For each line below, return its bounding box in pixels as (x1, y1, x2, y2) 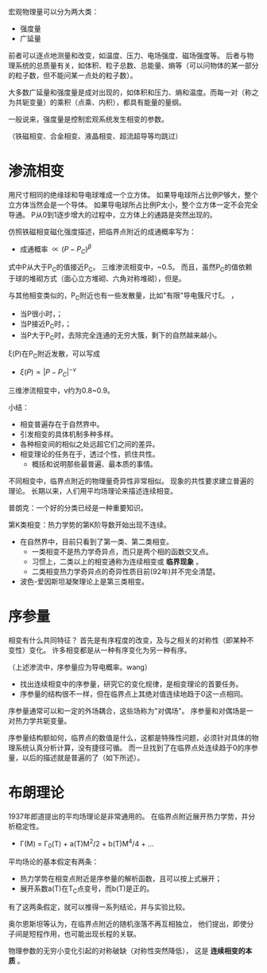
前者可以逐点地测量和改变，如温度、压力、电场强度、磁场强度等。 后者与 (8, 51, 247, 60)
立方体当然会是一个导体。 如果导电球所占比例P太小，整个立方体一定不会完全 (8, 200, 258, 209)
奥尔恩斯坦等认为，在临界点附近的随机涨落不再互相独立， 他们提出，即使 (8, 919, 247, 928)
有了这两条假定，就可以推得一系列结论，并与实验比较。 (8, 902, 189, 912)
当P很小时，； (19, 309, 64, 318)
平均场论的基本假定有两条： (8, 857, 99, 866)
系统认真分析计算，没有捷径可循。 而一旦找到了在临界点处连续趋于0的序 (14, 743, 252, 752)
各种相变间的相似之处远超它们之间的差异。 (19, 439, 160, 448)
